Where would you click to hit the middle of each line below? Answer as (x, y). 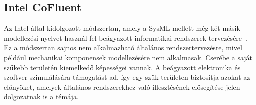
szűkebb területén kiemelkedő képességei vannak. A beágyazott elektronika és (122, 67)
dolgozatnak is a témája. (41, 97)
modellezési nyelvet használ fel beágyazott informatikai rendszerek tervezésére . (126, 38)
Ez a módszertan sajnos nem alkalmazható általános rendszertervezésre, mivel (123, 48)
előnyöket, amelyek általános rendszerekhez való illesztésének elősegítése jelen (122, 87)
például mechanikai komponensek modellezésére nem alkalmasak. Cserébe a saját (128, 57)
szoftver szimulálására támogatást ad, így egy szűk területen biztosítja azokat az (127, 77)
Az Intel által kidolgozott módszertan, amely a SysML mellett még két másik (122, 28)
